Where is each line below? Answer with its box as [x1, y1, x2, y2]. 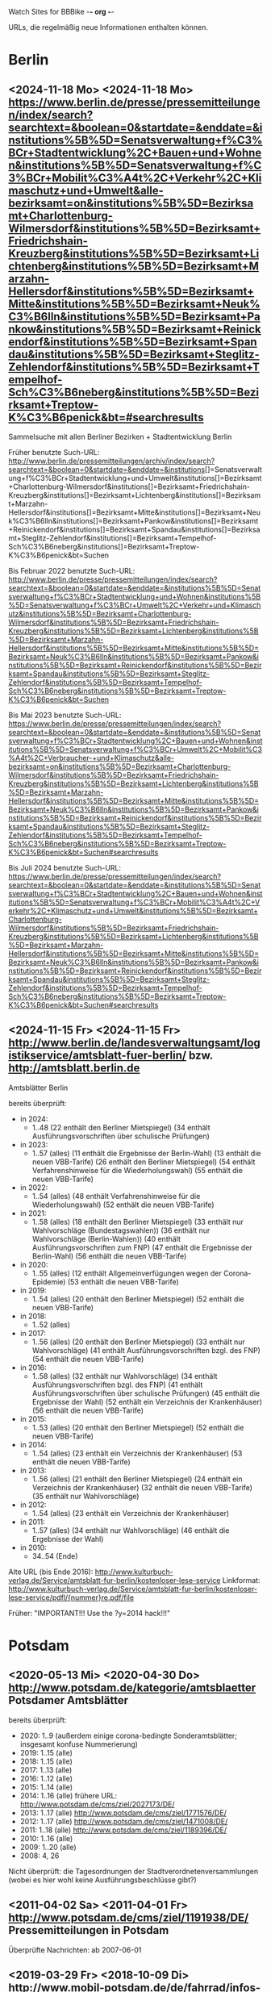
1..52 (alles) [31, 1319, 71, 1330]
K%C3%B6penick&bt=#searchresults [8, 411, 204, 424]
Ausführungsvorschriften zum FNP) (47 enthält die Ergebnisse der [31, 1242, 252, 1252]
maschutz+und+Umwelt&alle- [8, 183, 164, 197]
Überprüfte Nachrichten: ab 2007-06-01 [8, 1944, 142, 1955]
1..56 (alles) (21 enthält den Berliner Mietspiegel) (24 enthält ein [31, 1474, 243, 1484]
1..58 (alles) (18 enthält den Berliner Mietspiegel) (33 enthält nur [31, 1217, 244, 1226]
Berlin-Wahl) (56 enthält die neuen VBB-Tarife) [31, 1251, 187, 1261]
